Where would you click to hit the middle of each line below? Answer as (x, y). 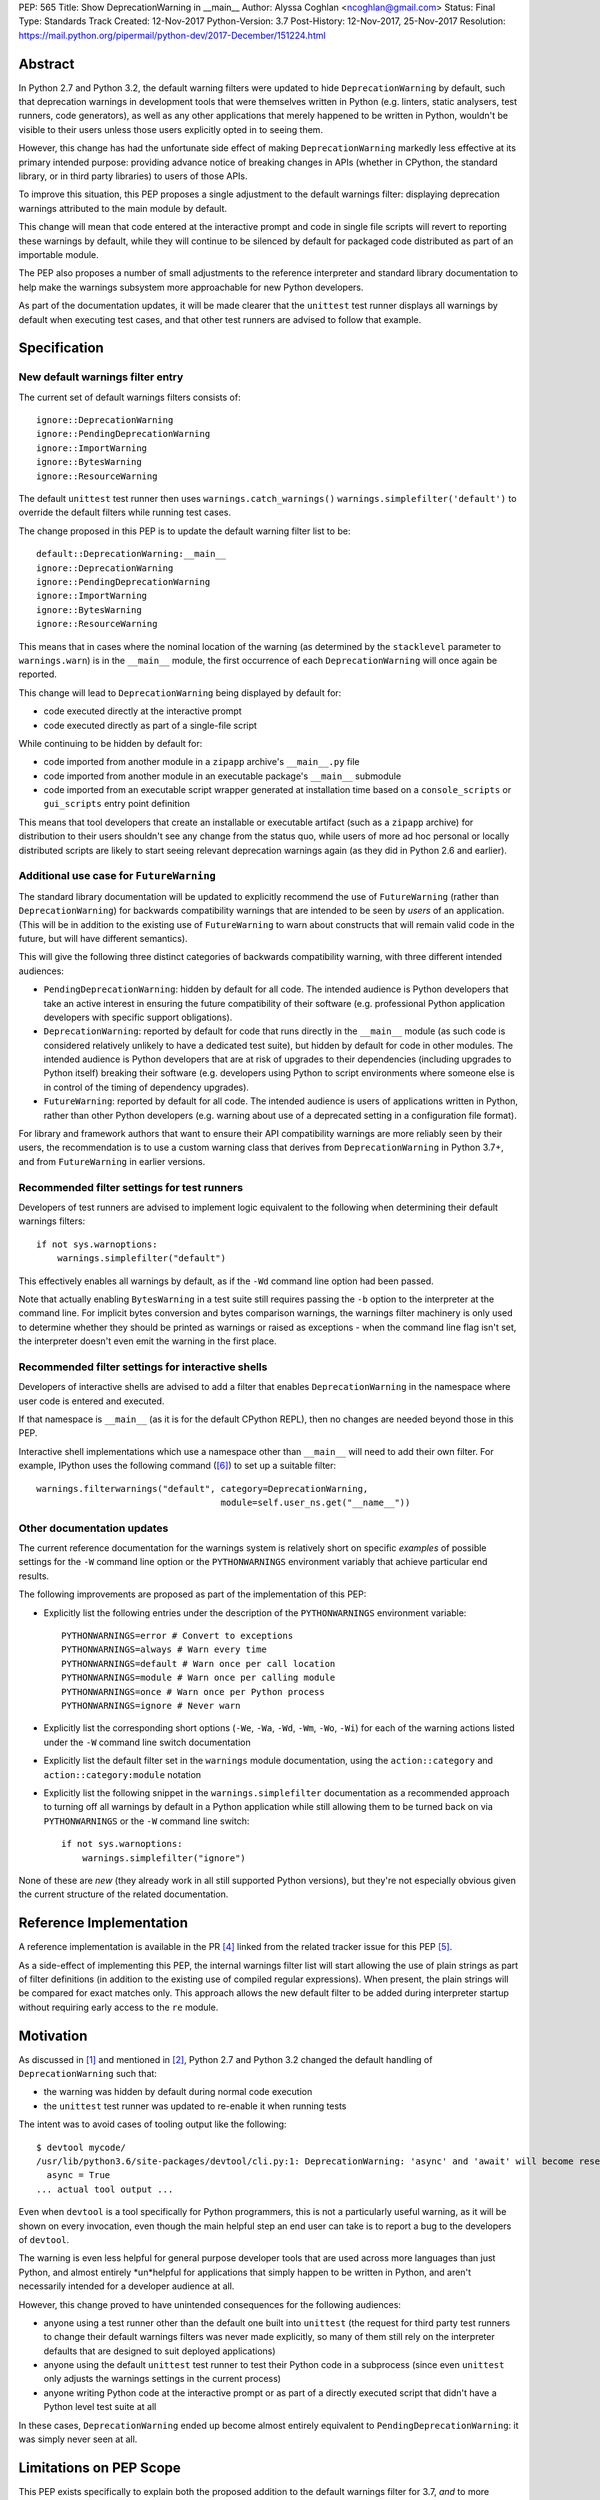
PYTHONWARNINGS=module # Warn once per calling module (198, 1678)
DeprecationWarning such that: (87, 2074)
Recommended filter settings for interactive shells (143, 1367)
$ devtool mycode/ (81, 2147)
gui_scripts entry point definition (116, 804)
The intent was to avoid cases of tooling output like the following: (152, 2124)
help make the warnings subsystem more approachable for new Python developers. (191, 287)
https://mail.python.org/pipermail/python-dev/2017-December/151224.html (172, 35)
